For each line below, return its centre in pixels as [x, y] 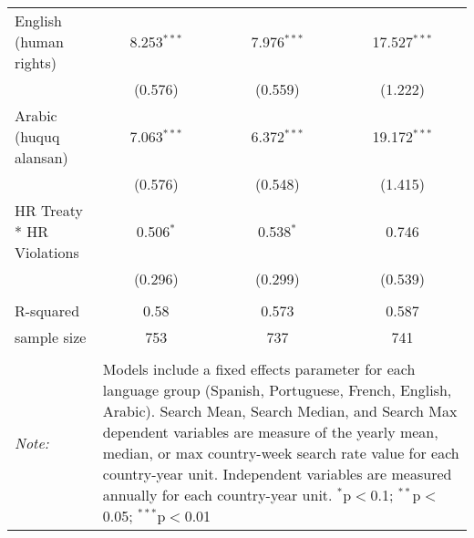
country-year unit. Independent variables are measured [277, 474]
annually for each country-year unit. [217, 495]
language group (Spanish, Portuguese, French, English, [277, 390]
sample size [51, 337]
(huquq [37, 136]
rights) [36, 62]
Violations [47, 252]
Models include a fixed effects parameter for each [259, 369]
